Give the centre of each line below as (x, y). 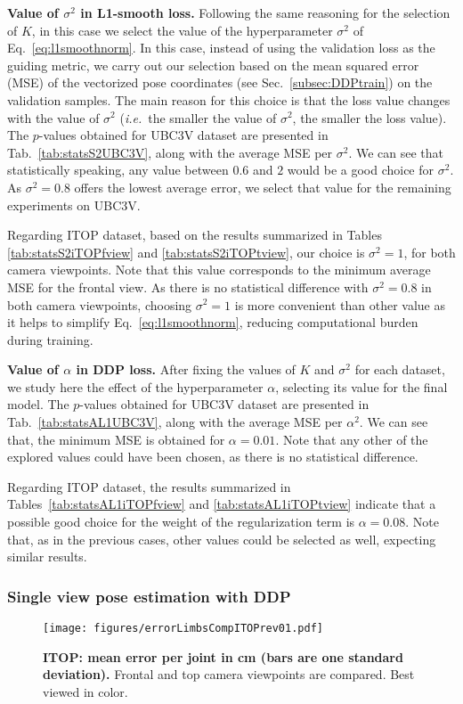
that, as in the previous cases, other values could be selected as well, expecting (222, 539)
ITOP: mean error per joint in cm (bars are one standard (223, 656)
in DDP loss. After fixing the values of (186, 369)
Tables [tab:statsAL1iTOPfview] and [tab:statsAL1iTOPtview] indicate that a (222, 504)
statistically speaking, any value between (118, 170)
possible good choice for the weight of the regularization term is (181, 522)
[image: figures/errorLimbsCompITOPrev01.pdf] (183, 629)
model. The (38, 404)
